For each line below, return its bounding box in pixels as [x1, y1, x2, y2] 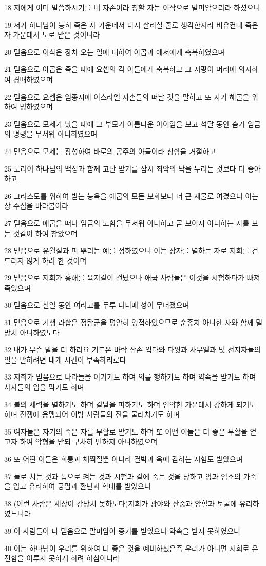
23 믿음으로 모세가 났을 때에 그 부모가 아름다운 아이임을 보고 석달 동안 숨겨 [4, 118, 245, 129]
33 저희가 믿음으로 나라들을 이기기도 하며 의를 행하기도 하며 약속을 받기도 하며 [4, 371, 256, 382]
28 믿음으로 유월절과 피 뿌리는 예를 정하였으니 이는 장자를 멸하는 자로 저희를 [4, 245, 250, 256]
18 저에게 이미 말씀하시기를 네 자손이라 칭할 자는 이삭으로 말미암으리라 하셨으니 [4, 2, 260, 12]
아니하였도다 [20, 327, 60, 337]
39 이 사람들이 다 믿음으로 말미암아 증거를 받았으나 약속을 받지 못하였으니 [4, 525, 240, 536]
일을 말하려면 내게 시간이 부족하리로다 [4, 354, 126, 365]
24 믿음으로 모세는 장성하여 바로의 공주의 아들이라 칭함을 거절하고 [4, 145, 216, 156]
